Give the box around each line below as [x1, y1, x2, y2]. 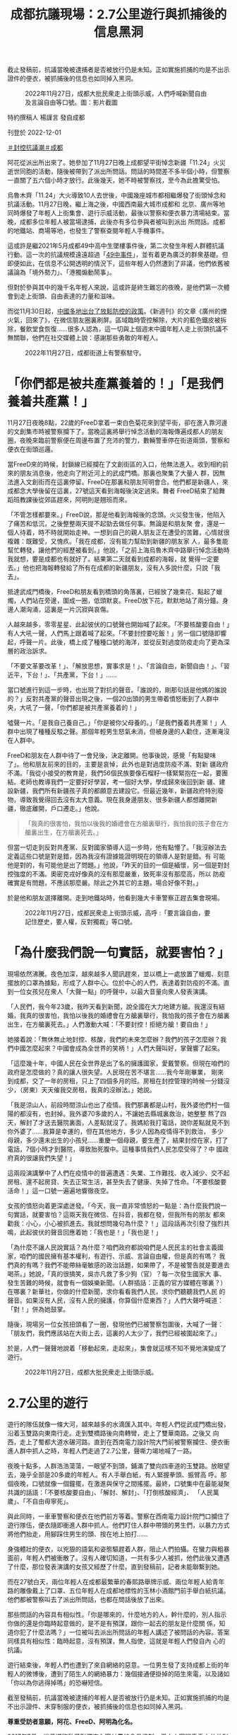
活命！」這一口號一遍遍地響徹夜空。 [7, 1186, 113, 1195]
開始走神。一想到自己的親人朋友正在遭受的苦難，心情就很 [62, 528, 230, 537]
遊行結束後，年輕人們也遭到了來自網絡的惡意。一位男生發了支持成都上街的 [7, 1661, 224, 1669]
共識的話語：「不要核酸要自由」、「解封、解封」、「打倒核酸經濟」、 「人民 [7, 1488, 213, 1496]
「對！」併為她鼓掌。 [7, 1305, 69, 1314]
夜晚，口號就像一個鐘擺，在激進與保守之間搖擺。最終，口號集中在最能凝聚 [13, 1479, 230, 1487]
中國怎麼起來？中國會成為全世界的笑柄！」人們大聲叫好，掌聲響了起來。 [13, 1044, 224, 1053]
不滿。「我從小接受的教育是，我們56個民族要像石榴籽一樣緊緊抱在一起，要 [7, 769, 222, 777]
